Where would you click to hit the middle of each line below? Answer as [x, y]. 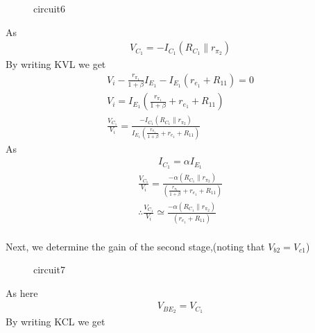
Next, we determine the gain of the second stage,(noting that [135, 246]
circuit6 [49, 8]
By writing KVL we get [56, 64]
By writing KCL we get [56, 322]
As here [22, 292]
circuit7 [49, 270]
